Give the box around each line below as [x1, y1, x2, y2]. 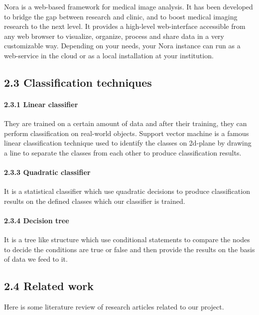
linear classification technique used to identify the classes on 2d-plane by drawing [4, 138, 252, 148]
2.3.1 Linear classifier [4, 99, 78, 109]
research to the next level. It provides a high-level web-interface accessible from [4, 21, 246, 31]
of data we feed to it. [4, 254, 68, 264]
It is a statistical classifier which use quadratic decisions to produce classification [4, 186, 250, 196]
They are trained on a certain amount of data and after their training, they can [4, 118, 247, 129]
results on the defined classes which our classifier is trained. [4, 195, 185, 206]
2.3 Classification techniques [4, 74, 152, 90]
